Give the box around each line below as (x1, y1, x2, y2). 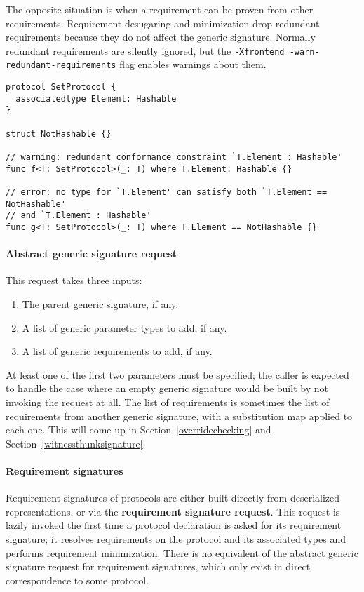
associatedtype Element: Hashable (15, 93, 177, 104)
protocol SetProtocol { (6, 82, 116, 93)
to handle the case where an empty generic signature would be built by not (6, 381, 328, 396)
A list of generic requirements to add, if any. (22, 344, 213, 358)
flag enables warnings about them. (119, 57, 267, 72)
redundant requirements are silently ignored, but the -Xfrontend (6, 43, 285, 58)
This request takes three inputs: (6, 273, 142, 288)
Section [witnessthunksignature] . (6, 436, 146, 450)
